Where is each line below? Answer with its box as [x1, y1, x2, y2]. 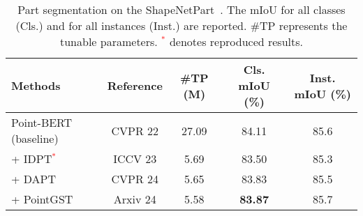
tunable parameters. [60, 33, 158, 49]
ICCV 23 [113, 151, 157, 167]
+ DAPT [11, 171, 57, 187]
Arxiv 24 [113, 191, 156, 207]
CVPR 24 [111, 171, 159, 187]
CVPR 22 [111, 122, 159, 139]
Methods [11, 77, 61, 93]
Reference [107, 77, 163, 93]
